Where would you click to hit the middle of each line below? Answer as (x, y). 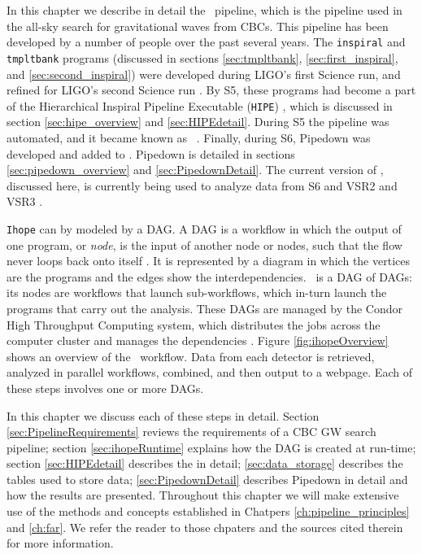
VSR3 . (25, 201)
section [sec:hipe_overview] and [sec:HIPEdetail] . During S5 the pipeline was (198, 122)
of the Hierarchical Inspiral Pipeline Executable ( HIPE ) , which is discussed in (200, 105)
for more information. (60, 543)
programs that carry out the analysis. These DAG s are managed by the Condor (205, 308)
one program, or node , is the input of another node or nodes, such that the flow (204, 244)
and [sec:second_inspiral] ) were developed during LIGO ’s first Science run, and (204, 74)
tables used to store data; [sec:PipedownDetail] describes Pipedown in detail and (207, 479)
